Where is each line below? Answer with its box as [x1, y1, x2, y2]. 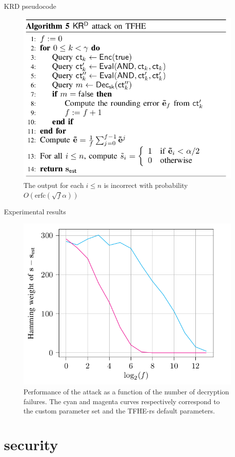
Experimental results [4, 206, 66, 217]
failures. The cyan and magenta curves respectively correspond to [23, 396, 220, 406]
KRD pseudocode [4, 1, 56, 11]
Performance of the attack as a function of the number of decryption [23, 386, 229, 396]
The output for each [23, 180, 84, 190]
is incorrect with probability [104, 180, 188, 190]
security [4, 434, 58, 454]
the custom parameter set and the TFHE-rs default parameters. [23, 406, 215, 416]
